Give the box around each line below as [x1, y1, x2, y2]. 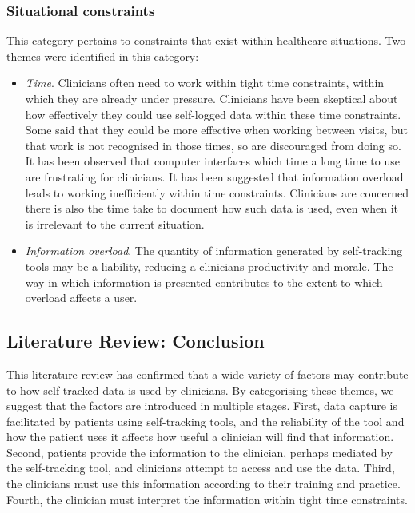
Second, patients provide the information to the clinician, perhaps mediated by [6, 443, 393, 460]
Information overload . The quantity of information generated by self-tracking [25, 242, 403, 259]
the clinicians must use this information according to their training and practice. [6, 475, 401, 492]
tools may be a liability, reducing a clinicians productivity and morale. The [25, 257, 393, 274]
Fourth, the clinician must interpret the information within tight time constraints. [6, 491, 408, 507]
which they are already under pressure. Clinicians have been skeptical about [25, 90, 398, 106]
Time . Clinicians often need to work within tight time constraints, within [25, 74, 385, 91]
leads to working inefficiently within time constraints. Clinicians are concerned [25, 184, 409, 201]
